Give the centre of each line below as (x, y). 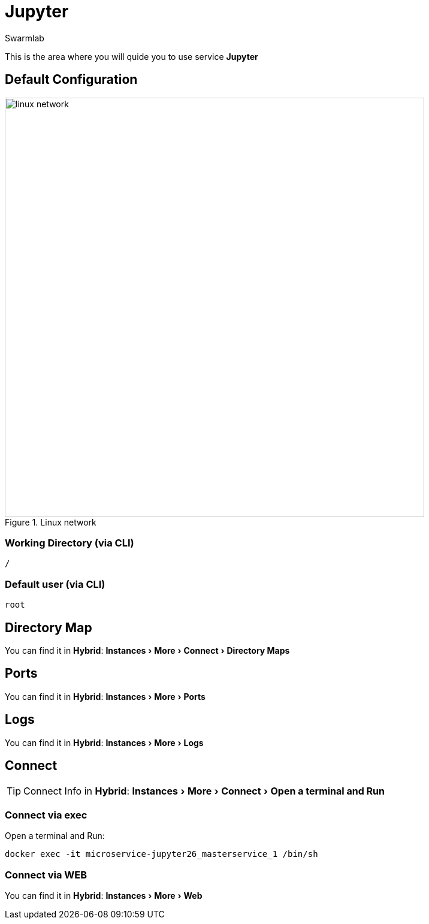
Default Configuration (71, 80)
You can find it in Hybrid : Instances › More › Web (104, 895)
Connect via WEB (46, 875)
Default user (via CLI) (55, 584)
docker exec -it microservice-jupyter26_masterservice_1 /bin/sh (161, 854)
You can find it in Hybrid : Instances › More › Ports (105, 696)
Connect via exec (46, 815)
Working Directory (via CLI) (70, 543)
